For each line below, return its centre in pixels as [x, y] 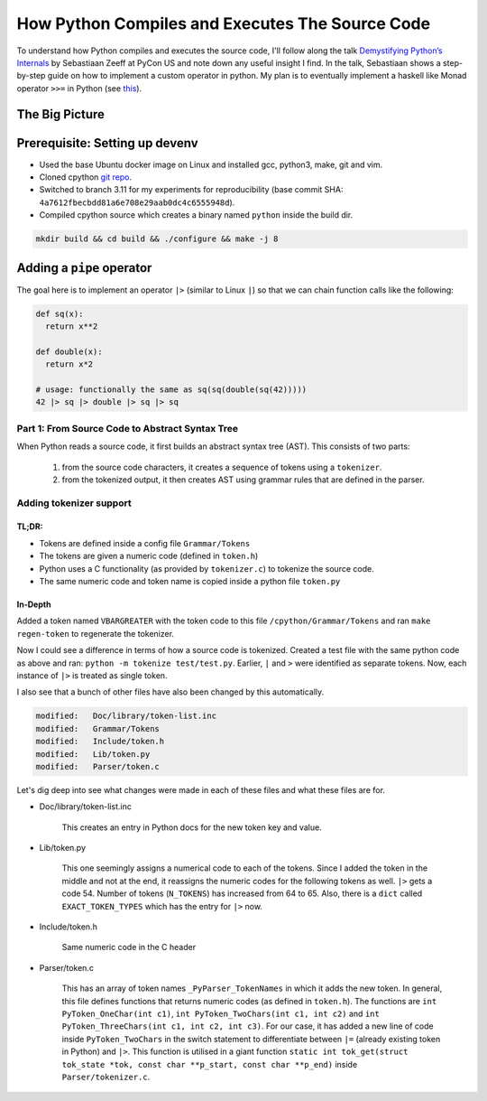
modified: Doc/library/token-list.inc [126, 716]
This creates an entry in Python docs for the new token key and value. [192, 827]
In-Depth [34, 604]
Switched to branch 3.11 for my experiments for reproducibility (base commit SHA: [191, 190]
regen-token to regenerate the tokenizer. [96, 633]
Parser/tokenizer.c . [106, 1077]
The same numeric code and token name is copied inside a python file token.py [190, 582]
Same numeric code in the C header [129, 947]
